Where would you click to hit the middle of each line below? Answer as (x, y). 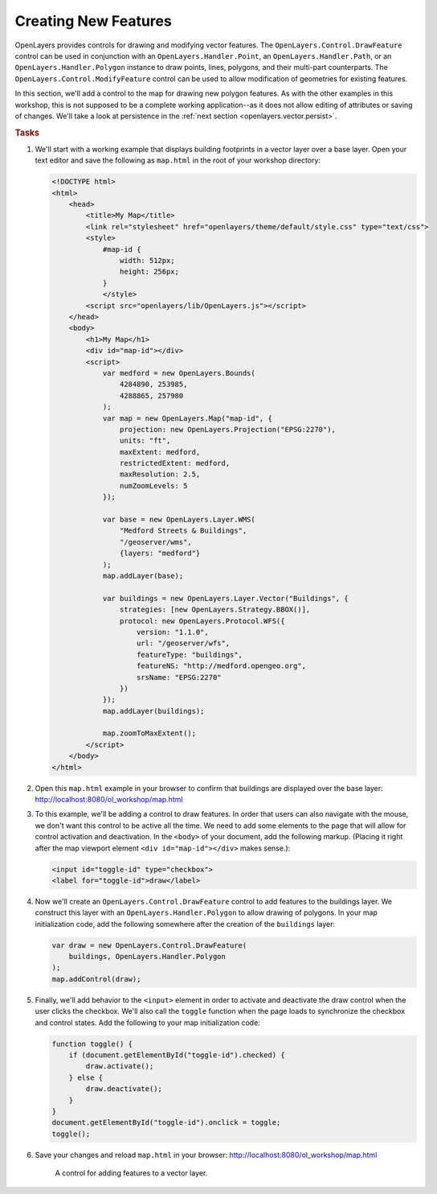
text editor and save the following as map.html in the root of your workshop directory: (178, 160)
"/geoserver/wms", (155, 542)
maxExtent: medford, (160, 452)
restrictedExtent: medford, (175, 463)
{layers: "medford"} (160, 554)
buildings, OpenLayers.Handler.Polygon (147, 957)
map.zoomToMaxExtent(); (149, 733)
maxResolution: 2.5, (160, 474)
